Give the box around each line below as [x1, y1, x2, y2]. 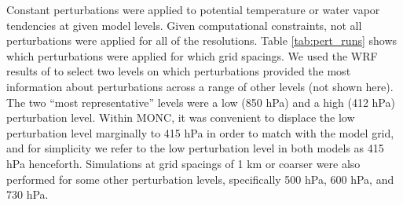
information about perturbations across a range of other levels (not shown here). [6, 78, 394, 94]
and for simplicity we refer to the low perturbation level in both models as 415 [6, 140, 384, 156]
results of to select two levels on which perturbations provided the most [6, 63, 351, 79]
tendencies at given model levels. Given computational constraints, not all [6, 16, 362, 33]
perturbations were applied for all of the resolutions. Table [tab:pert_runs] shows [6, 32, 398, 49]
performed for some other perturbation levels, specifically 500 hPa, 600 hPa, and [6, 170, 394, 187]
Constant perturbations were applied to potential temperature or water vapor [6, 2, 380, 17]
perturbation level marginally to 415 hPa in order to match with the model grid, [6, 124, 394, 141]
